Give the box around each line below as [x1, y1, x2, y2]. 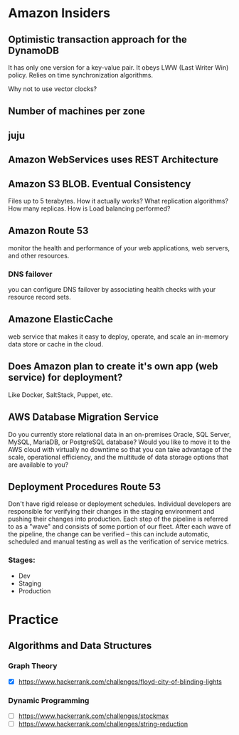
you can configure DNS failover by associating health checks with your [8, 285, 216, 294]
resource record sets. [8, 293, 71, 302]
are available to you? [8, 460, 69, 469]
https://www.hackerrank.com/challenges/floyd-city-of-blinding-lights [18, 677, 223, 686]
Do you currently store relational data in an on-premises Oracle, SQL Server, [8, 430, 232, 438]
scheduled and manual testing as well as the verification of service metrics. [8, 537, 230, 546]
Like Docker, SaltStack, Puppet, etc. [8, 390, 113, 399]
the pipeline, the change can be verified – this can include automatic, [8, 530, 211, 539]
